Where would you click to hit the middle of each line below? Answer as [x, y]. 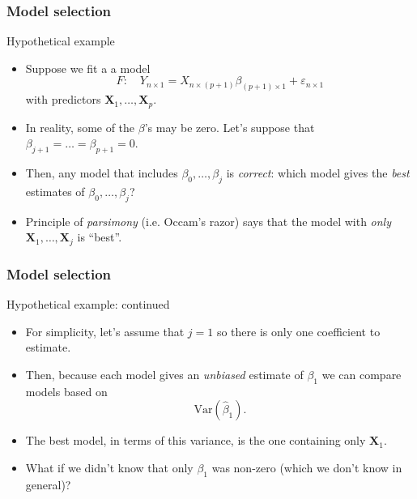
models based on [66, 391]
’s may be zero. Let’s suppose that [230, 127]
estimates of [55, 191]
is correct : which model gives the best [318, 173]
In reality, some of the [80, 127]
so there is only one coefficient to [298, 331]
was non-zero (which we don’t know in [307, 467]
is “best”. [100, 237]
